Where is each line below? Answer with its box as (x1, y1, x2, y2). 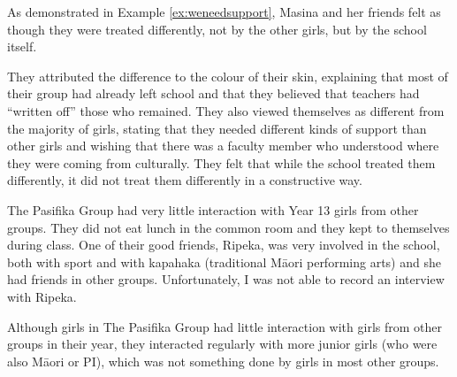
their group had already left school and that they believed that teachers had (7, 84, 420, 103)
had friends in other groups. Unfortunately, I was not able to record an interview (7, 270, 445, 289)
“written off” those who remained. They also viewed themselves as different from (7, 101, 445, 119)
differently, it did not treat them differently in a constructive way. (7, 171, 362, 189)
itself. (7, 37, 37, 56)
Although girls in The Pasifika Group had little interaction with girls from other (7, 317, 442, 335)
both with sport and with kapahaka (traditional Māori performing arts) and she (7, 252, 441, 271)
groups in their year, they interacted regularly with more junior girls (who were (7, 335, 438, 353)
